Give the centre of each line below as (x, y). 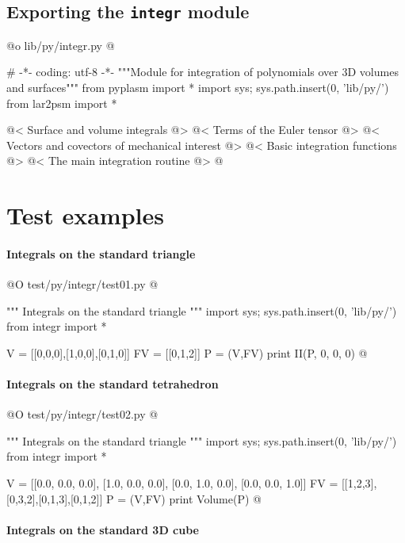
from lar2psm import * (62, 103)
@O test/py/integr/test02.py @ (82, 414)
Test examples (85, 215)
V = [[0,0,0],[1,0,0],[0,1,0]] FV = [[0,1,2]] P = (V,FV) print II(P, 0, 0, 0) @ (187, 352)
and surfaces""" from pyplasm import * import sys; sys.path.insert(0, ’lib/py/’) (198, 87)
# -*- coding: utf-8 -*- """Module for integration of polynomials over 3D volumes (202, 72)
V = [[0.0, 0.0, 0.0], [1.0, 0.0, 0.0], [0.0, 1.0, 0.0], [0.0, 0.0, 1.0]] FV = (172, 483)
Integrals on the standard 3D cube (103, 529)
